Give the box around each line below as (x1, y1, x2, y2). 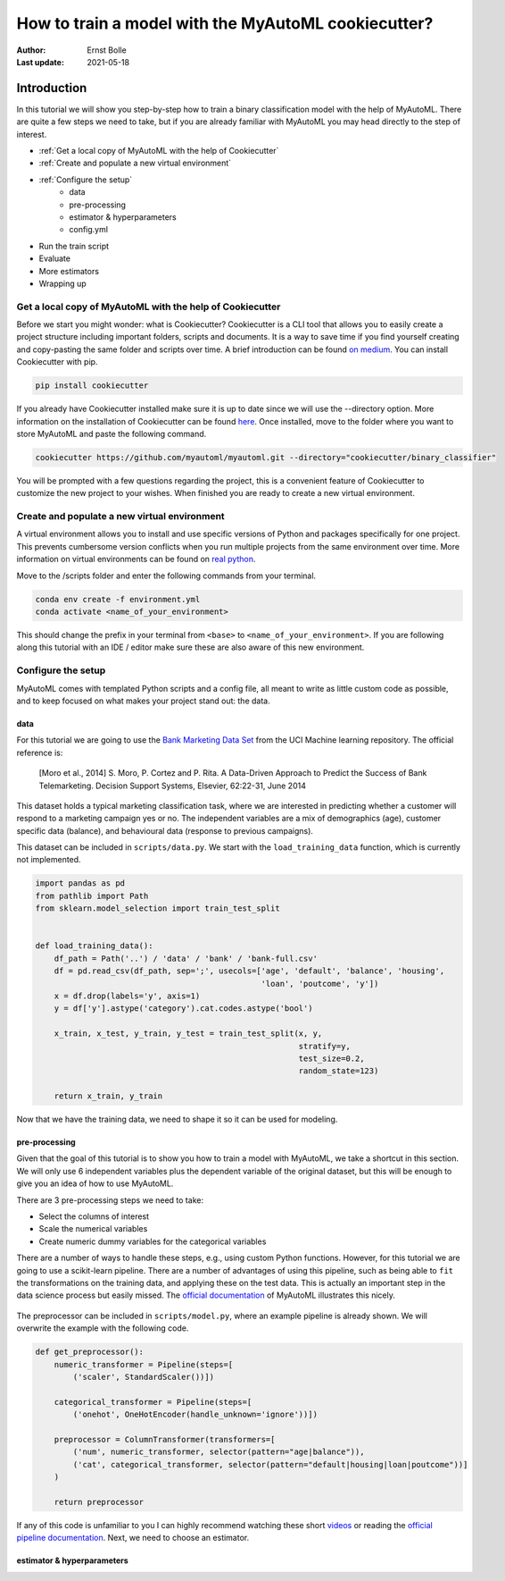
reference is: (16, 747, 63, 758)
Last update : (16, 56, 64, 67)
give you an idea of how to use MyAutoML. (16, 1178, 174, 1189)
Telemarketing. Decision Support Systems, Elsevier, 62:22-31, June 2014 (38, 780, 307, 791)
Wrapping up (38, 278, 87, 289)
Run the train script (38, 240, 110, 251)
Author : (16, 45, 46, 55)
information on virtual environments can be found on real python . (16, 554, 256, 565)
